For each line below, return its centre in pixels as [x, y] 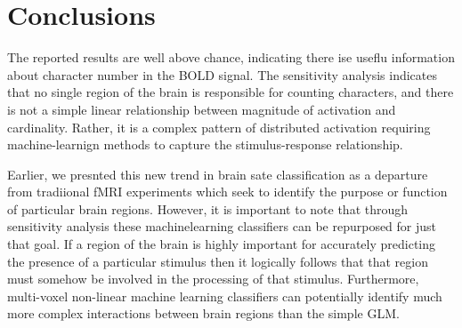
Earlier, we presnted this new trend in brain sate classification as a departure [218, 174]
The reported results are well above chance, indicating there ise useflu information [231, 57]
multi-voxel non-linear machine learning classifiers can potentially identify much [225, 296]
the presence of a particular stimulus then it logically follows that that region [218, 261]
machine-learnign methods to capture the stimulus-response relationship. [205, 144]
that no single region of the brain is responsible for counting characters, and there [231, 92]
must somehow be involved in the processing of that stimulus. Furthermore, [213, 279]
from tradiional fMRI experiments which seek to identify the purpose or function [227, 192]
